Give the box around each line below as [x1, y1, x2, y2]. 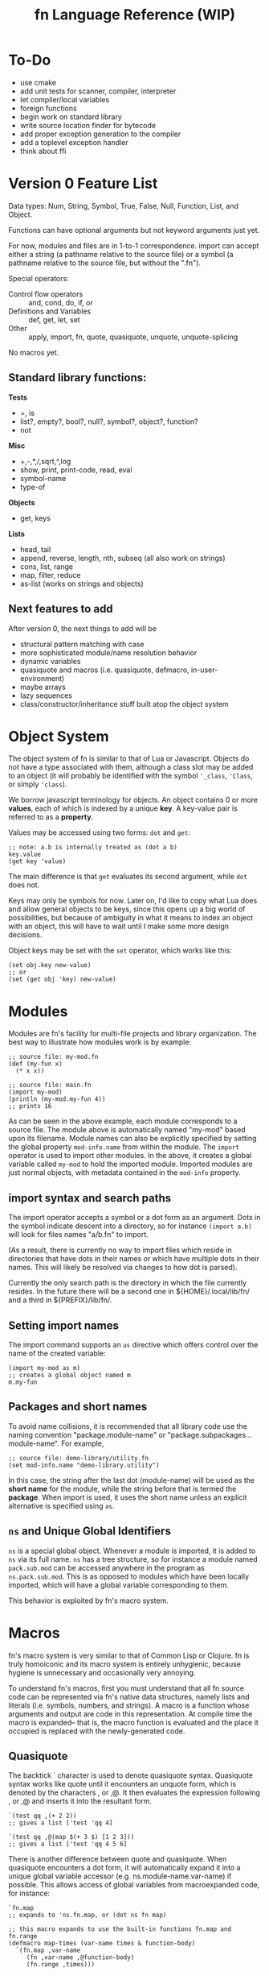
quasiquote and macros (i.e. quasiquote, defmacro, [19, 665, 190, 675]
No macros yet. [8, 347, 59, 357]
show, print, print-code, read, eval [19, 465, 132, 475]
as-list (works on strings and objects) [19, 579, 145, 588]
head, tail [19, 544, 51, 554]
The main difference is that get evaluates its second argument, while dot [8, 872, 247, 882]
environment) [19, 673, 65, 683]
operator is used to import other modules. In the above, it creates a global [8, 1151, 252, 1160]
